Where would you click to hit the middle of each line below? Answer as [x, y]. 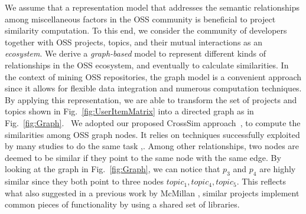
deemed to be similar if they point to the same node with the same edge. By [143, 157]
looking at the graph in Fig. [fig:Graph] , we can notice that [113, 169]
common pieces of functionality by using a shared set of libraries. [122, 204]
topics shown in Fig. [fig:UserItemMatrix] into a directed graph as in [129, 111]
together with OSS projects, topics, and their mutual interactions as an [134, 42]
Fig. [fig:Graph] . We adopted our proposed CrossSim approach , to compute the [153, 122]
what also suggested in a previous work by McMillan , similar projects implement [152, 192]
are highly [278, 169]
